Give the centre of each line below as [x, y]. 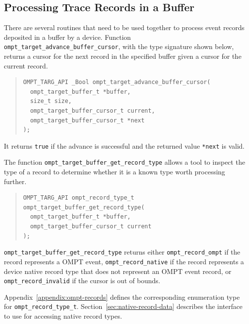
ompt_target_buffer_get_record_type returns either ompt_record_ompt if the [122, 252]
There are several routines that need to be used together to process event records [124, 27]
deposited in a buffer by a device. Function [68, 37]
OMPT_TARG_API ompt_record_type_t [78, 198]
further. [15, 181]
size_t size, [51, 101]
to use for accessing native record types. [63, 316]
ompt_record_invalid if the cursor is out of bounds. [82, 281]
